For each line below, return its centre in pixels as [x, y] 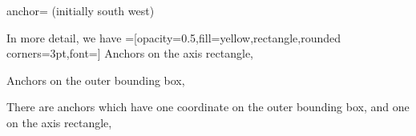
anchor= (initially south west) [81, 10]
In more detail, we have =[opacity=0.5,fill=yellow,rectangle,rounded [174, 37]
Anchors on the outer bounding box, [96, 80]
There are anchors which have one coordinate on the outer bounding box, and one [208, 107]
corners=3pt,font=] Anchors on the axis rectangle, [130, 53]
